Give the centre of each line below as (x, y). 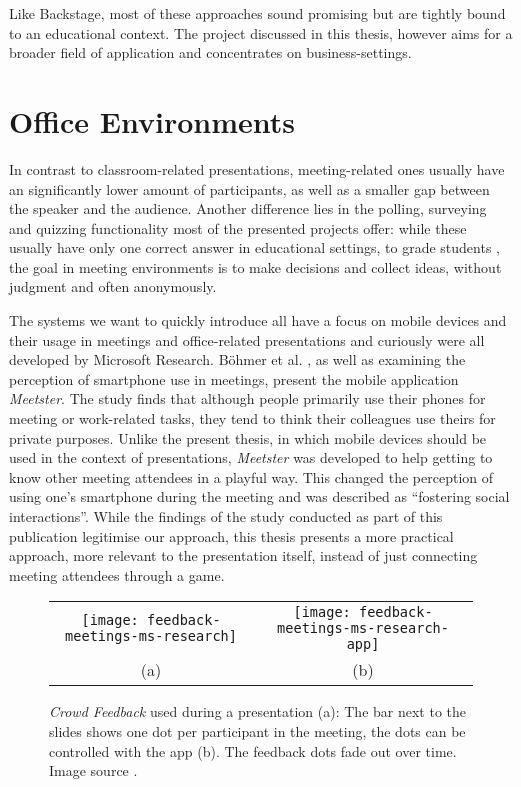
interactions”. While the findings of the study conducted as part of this (226, 516)
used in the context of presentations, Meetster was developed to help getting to (251, 457)
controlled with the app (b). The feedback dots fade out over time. (253, 750)
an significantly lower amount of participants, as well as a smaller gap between (249, 188)
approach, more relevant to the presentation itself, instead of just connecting (243, 555)
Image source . (93, 770)
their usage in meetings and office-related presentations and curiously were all (247, 339)
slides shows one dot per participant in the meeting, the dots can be (257, 730)
